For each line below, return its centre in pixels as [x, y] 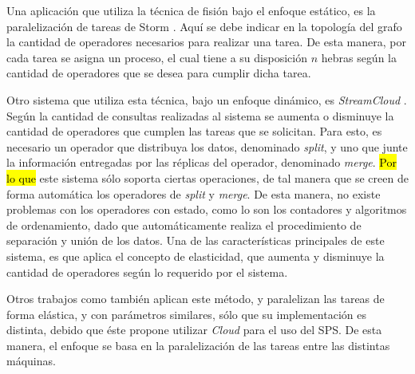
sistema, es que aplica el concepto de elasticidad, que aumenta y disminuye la [196, 256]
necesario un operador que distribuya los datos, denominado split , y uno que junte [207, 146]
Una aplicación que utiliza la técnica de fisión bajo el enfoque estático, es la [191, 10]
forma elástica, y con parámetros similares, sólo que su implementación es [186, 314]
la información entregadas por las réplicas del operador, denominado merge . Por [202, 162]
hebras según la [359, 57]
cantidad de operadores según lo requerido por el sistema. [147, 272]
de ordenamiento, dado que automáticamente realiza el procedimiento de [184, 224]
